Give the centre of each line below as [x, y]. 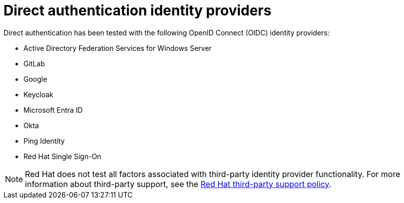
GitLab [34, 63]
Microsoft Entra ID [53, 110]
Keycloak [38, 94]
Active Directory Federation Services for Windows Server [118, 48]
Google [35, 79]
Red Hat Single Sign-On [62, 156]
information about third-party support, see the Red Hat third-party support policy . [178, 184]
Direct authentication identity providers [138, 10]
